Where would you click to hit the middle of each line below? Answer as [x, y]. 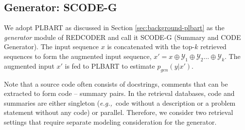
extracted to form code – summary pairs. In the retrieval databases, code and [119, 93]
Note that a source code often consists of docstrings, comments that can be [116, 84]
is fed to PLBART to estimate [110, 65]
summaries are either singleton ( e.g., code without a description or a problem [120, 102]
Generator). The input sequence [52, 46]
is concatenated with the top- [151, 46]
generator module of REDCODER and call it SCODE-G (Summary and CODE [122, 37]
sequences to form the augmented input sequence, [78, 56]
